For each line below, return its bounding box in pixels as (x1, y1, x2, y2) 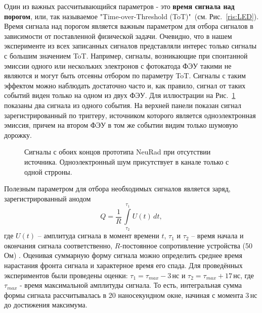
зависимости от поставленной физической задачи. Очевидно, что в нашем (4, 30, 232, 41)
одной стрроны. (24, 166, 72, 177)
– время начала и (191, 230, 244, 241)
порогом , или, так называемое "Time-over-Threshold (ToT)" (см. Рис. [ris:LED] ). (4, 11, 259, 21)
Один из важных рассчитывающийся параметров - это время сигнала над (4, 1, 235, 11)
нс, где (233, 270, 254, 280)
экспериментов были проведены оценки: (4, 270, 128, 280)
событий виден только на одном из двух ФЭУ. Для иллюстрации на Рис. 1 (4, 90, 236, 100)
